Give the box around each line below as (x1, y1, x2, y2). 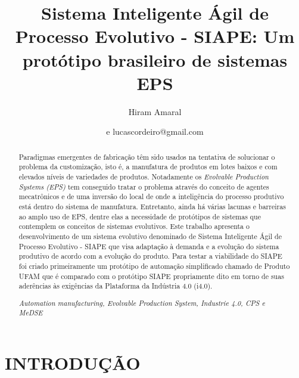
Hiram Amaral (128, 105, 182, 117)
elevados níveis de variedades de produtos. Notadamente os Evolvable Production (18, 171, 269, 181)
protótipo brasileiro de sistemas (22, 47, 288, 72)
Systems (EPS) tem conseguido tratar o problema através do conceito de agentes (18, 181, 269, 191)
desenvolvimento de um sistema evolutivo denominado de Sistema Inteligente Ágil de (18, 231, 282, 241)
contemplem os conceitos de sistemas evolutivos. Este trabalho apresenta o (18, 221, 250, 231)
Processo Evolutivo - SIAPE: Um (15, 24, 295, 48)
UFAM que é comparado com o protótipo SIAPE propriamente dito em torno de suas (18, 271, 284, 281)
